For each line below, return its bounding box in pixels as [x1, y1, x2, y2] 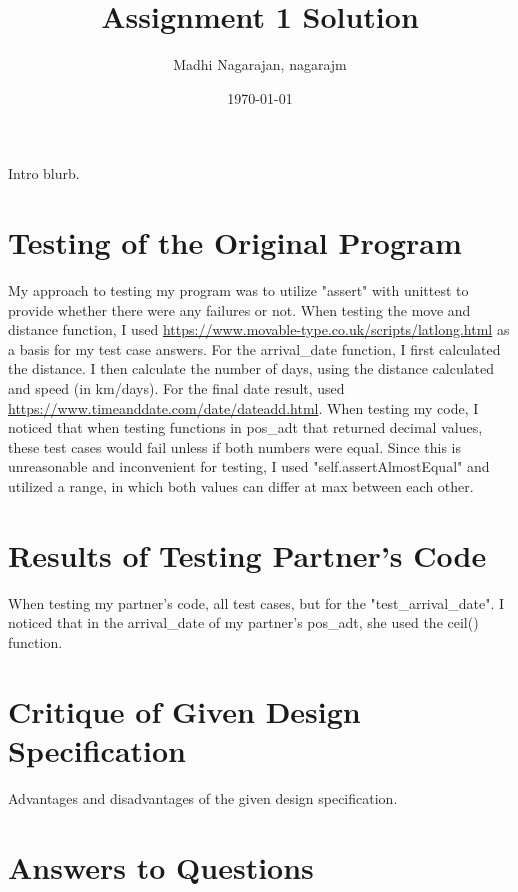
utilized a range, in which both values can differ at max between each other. [8, 475, 474, 496]
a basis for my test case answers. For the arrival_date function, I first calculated [8, 338, 501, 359]
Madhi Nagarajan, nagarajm [173, 54, 347, 75]
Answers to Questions [8, 846, 314, 887]
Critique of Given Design [8, 690, 361, 731]
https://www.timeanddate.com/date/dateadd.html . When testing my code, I [8, 397, 479, 418]
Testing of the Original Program [8, 222, 462, 263]
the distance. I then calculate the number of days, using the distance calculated [8, 358, 495, 379]
